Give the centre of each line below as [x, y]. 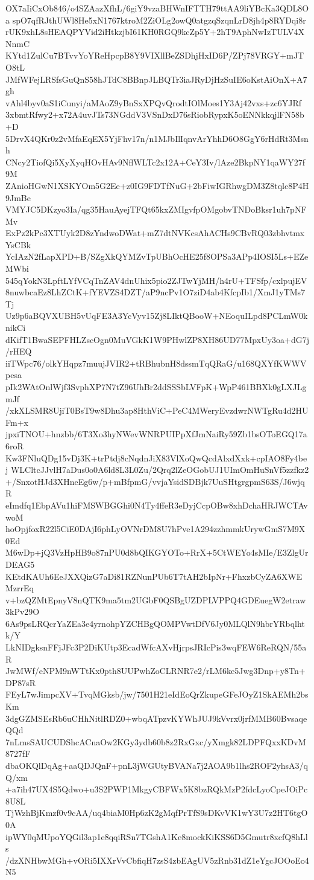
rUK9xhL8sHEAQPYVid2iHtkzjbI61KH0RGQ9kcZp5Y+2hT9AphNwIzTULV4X [155, 32]
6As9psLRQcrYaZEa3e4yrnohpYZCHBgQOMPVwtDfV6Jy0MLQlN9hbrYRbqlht [155, 623]
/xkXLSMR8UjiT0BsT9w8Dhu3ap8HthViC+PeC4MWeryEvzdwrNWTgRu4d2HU [157, 410]
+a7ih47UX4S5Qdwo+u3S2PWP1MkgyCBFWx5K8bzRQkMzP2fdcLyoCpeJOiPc [157, 789]
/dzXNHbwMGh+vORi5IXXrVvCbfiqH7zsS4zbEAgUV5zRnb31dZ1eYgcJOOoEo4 [157, 860]
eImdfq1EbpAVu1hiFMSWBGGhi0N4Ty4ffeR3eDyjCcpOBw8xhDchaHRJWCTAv [157, 505]
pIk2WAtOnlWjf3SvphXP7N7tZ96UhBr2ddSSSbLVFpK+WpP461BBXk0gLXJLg [156, 387]
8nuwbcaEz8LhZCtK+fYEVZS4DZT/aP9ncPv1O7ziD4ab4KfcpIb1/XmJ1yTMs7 [155, 292]
